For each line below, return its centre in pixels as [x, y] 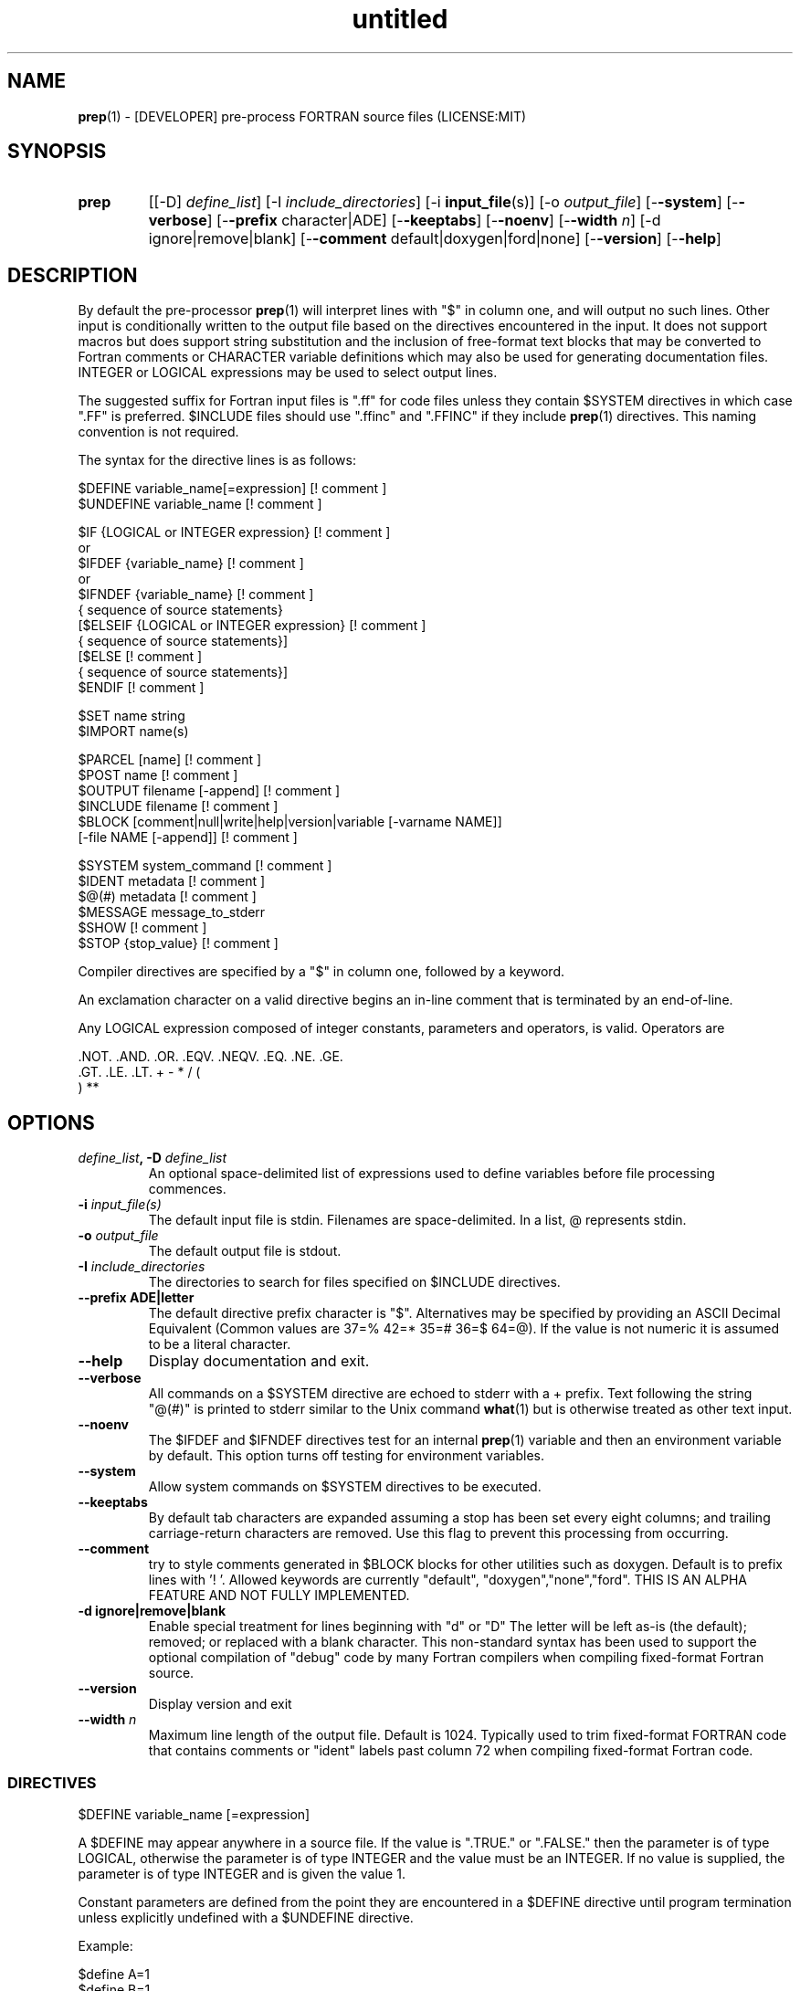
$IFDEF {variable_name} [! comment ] [191, 564]
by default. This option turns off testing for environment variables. [346, 1456]
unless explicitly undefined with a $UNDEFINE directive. [246, 1917]
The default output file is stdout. [245, 1251]
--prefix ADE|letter [136, 1298]
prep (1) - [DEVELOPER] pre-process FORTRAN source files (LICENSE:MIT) [302, 116]
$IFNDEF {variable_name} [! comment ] [196, 595]
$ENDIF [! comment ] [141, 688]
